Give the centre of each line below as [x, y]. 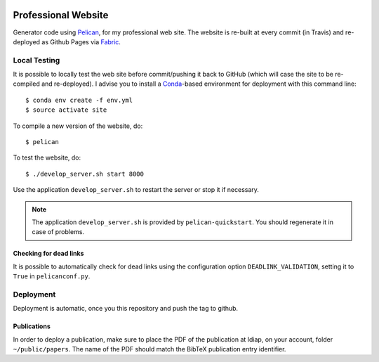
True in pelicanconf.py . [52, 276]
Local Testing [36, 60]
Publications [32, 326]
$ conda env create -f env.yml [79, 100]
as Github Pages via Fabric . [81, 41]
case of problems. [58, 232]
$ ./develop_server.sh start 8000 [85, 174]
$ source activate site [66, 110]
